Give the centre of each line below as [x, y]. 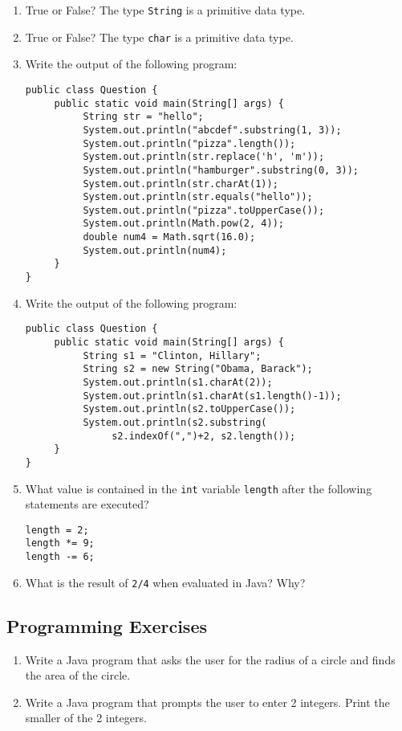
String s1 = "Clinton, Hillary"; [172, 355]
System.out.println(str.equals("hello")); [198, 197]
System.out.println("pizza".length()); [189, 143]
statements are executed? [87, 504]
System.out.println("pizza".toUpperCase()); [204, 210]
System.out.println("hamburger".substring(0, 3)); [221, 170]
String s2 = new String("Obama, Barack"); [198, 369]
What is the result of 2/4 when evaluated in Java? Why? [165, 582]
